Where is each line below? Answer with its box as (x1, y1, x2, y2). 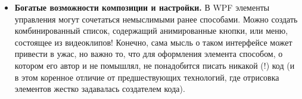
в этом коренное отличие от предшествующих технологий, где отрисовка (14, 71, 279, 83)
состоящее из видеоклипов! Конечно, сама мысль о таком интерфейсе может (14, 36, 292, 48)
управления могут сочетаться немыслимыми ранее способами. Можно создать (14, 12, 298, 25)
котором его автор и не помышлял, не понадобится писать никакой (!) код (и (14, 59, 295, 71)
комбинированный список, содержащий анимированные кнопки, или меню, (14, 24, 288, 37)
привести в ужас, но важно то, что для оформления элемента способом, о (14, 47, 283, 60)
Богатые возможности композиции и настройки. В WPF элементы (14, 1, 270, 13)
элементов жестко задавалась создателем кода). (14, 82, 185, 95)
